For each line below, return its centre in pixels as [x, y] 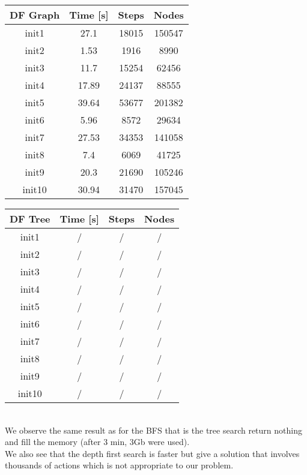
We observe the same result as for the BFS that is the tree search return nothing [153, 430]
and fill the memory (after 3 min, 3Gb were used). [97, 442]
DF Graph [35, 15]
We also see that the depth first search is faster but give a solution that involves [152, 453]
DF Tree [30, 219]
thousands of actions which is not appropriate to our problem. [119, 465]
